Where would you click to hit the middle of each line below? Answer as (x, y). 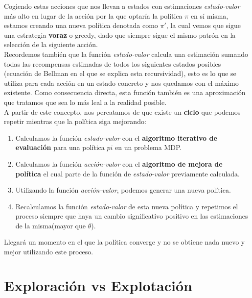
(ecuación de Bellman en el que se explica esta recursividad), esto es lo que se (120, 73)
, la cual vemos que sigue (203, 25)
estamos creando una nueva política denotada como (81, 25)
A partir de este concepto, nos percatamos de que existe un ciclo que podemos (122, 112)
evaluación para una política (60, 147)
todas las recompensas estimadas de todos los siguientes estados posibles (113, 63)
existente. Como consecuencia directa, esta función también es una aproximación (125, 92)
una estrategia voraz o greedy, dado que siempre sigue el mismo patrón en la (120, 35)
